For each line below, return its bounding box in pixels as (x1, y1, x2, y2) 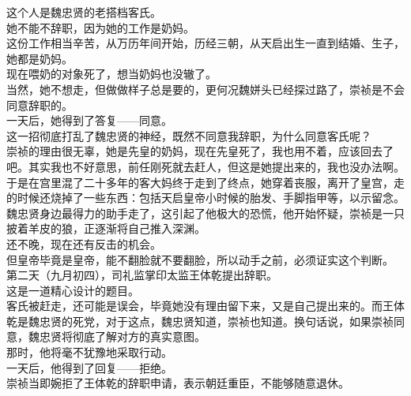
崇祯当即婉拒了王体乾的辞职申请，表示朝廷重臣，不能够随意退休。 (6, 375, 349, 391)
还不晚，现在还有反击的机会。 (6, 235, 161, 252)
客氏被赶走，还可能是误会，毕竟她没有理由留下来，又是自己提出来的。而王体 (6, 297, 405, 314)
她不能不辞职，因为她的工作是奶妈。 (6, 19, 194, 35)
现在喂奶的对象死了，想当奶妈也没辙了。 (6, 65, 217, 82)
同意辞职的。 (6, 96, 73, 113)
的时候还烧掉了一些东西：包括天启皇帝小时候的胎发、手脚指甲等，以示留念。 (6, 189, 405, 206)
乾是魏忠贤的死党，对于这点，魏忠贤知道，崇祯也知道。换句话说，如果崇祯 (6, 312, 394, 329)
